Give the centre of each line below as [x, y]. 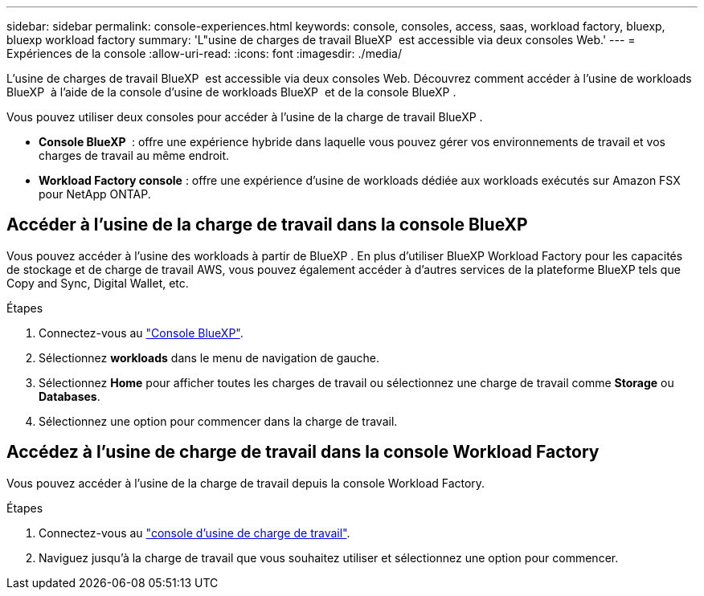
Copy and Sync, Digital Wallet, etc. [98, 283]
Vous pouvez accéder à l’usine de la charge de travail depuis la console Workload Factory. [246, 483]
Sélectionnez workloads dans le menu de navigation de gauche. [209, 357]
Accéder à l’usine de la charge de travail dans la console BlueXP [267, 225]
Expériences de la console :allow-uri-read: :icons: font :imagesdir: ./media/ [204, 53]
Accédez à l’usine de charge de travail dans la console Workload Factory [303, 452]
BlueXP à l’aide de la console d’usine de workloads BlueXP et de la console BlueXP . [231, 92]
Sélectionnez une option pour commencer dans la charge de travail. [218, 421]
